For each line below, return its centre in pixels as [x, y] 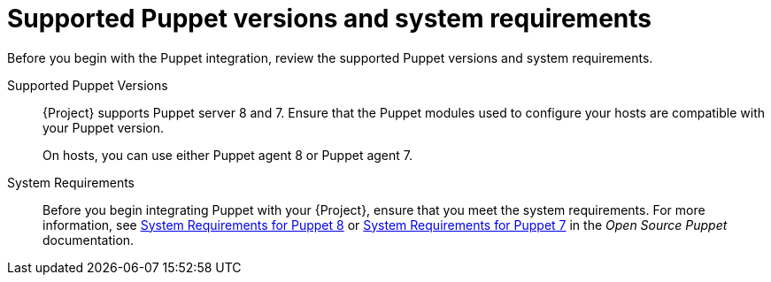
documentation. [89, 240]
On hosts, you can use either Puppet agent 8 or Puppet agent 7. [228, 155]
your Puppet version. [104, 127]
